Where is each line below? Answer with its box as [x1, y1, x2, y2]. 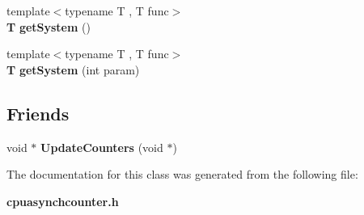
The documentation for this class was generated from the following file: [6, 166, 358, 183]
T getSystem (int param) [6, 61, 140, 78]
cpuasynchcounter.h [6, 192, 119, 209]
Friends [6, 100, 70, 125]
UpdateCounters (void [40, 138, 163, 155]
